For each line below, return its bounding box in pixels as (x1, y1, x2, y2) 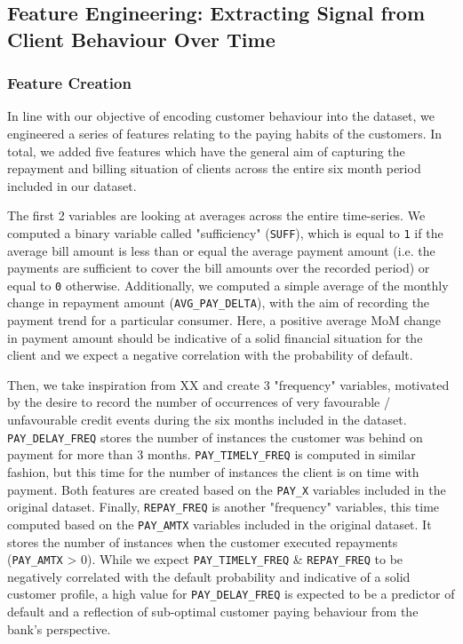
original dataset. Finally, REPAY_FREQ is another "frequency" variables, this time (7, 497, 440, 516)
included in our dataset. (7, 176, 137, 195)
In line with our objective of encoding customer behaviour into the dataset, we (7, 107, 435, 125)
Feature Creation (7, 72, 132, 94)
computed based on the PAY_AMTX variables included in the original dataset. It (7, 514, 432, 533)
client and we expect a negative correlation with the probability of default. (7, 346, 413, 364)
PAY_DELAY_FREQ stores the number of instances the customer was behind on (7, 427, 423, 446)
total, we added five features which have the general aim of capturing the (7, 141, 405, 160)
